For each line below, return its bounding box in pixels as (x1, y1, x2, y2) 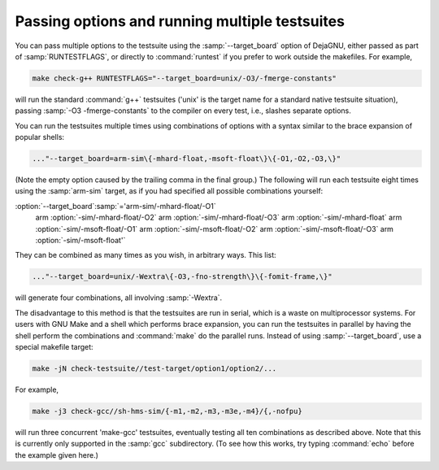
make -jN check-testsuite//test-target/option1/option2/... (32, 363, 277, 373)
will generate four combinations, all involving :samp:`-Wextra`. (15, 293, 223, 302)
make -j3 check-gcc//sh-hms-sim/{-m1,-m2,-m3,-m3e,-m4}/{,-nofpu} (32, 407, 302, 416)
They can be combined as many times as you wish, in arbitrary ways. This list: (15, 250, 276, 260)
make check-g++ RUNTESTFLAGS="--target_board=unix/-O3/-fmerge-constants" (32, 73, 337, 83)
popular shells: (15, 133, 65, 142)
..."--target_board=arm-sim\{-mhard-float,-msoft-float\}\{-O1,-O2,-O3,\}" (32, 154, 341, 163)
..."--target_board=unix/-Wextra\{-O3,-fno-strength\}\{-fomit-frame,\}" (32, 272, 333, 281)
